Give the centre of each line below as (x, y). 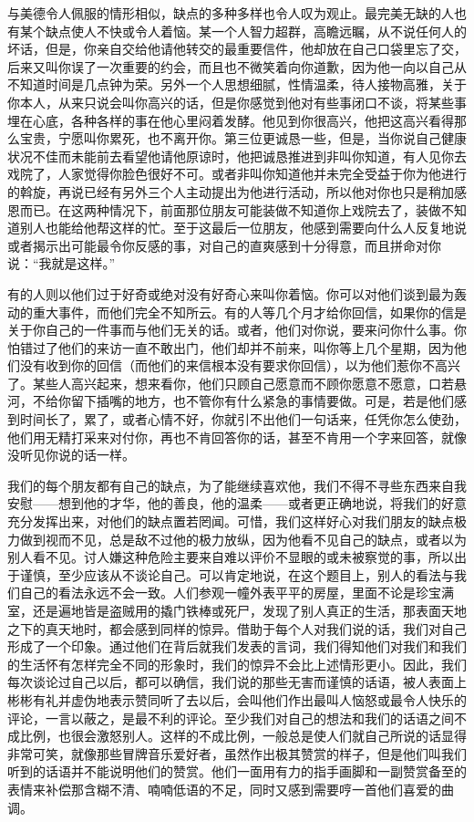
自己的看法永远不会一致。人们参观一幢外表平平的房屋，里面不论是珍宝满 (237, 593)
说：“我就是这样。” (62, 263)
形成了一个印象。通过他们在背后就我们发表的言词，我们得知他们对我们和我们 (237, 646)
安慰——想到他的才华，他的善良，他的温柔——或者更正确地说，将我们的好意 (237, 503)
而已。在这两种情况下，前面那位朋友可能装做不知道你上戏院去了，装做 (230, 209)
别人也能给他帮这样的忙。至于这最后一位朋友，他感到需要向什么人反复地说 (243, 228)
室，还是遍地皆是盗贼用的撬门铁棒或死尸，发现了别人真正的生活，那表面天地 (237, 610)
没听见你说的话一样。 (71, 455)
